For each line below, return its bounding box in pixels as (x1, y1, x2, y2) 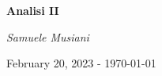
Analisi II (6, 2, 59, 18)
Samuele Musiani (6, 28, 89, 45)
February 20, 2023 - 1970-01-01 (6, 55, 156, 71)
